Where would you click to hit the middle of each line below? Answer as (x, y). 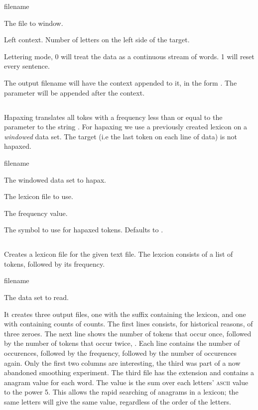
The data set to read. (36, 297)
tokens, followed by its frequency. (55, 263)
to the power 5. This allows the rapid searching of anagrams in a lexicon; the (121, 392)
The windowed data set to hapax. (55, 179)
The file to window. (34, 23)
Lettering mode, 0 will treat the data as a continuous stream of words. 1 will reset (129, 56)
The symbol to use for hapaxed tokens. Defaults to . (84, 230)
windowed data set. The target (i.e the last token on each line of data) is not (121, 136)
